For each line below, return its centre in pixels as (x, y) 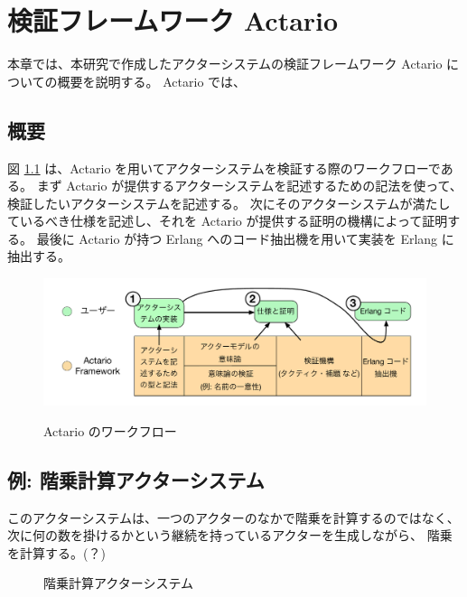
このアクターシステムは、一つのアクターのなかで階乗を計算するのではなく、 (233, 517)
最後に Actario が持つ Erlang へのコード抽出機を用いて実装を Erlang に (245, 238)
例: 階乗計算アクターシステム (136, 479)
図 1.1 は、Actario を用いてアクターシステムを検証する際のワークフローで (224, 168)
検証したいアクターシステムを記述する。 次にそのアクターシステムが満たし (229, 203)
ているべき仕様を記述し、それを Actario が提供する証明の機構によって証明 (228, 221)
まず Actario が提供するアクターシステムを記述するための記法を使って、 (249, 186)
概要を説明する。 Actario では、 (152, 81)
